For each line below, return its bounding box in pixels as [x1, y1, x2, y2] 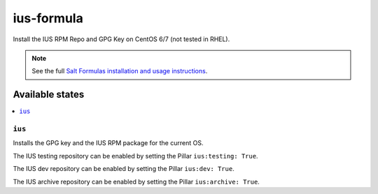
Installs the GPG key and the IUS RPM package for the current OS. [13, 139, 204, 147]
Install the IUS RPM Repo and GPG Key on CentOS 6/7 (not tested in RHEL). [13, 35, 230, 43]
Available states [13, 89, 85, 100]
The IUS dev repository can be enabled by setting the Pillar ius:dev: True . [13, 165, 234, 173]
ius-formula [13, 10, 83, 26]
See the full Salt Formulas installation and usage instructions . [31, 67, 208, 75]
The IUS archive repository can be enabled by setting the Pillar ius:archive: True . [13, 177, 260, 186]
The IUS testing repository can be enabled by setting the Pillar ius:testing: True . [13, 151, 258, 160]
